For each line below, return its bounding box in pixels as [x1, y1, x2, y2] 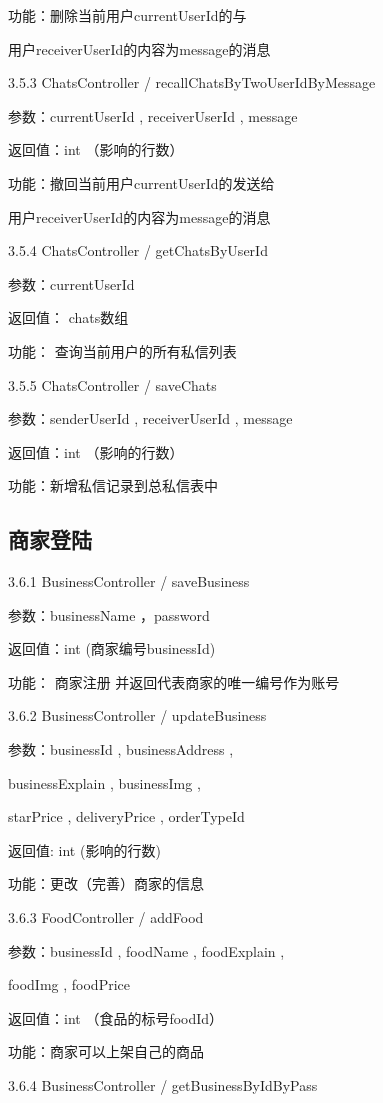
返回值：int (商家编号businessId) [8, 638, 216, 659]
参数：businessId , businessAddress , [8, 739, 234, 760]
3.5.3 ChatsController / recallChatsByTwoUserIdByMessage [8, 72, 376, 93]
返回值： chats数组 [8, 307, 129, 328]
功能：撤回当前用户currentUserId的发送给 [8, 172, 275, 193]
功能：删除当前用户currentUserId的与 [8, 5, 247, 25]
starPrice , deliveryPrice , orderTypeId [8, 806, 245, 827]
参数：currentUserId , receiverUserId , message [8, 105, 298, 126]
